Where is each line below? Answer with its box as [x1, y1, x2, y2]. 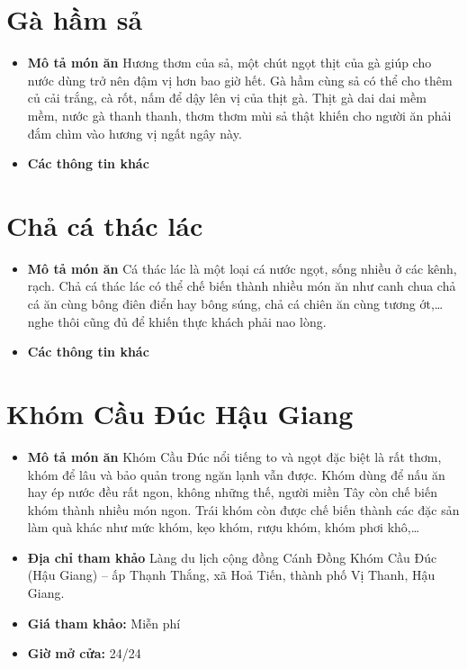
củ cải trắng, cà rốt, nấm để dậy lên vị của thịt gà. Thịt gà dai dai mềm [27, 88, 427, 107]
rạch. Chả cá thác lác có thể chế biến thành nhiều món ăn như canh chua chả [27, 276, 456, 295]
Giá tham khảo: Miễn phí [27, 613, 181, 632]
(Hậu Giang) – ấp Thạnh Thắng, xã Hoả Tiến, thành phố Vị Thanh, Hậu [27, 565, 436, 584]
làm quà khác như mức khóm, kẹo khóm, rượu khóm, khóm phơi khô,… [27, 518, 420, 537]
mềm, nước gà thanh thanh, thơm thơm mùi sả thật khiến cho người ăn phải [27, 105, 452, 124]
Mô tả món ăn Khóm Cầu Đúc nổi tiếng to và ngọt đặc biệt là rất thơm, [27, 447, 442, 466]
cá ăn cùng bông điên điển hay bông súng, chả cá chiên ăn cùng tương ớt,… [27, 294, 444, 312]
